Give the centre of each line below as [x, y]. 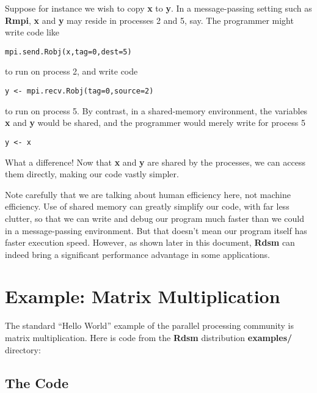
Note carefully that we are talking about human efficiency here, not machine [148, 194]
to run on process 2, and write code [71, 71]
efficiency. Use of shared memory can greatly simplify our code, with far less [147, 206]
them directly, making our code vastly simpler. [92, 174]
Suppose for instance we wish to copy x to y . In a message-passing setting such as [158, 8]
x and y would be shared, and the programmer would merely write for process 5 [155, 123]
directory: [23, 349]
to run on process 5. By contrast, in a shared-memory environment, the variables [156, 110]
